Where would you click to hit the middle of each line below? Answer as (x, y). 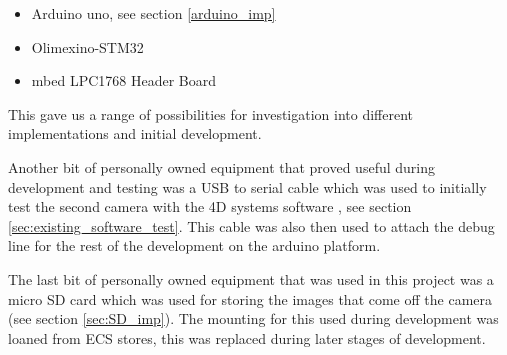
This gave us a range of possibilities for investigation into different (211, 113)
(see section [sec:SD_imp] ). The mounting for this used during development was (253, 318)
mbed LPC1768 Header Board (124, 80)
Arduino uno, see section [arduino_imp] (153, 13)
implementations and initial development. (135, 133)
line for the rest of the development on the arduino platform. (194, 245)
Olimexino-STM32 (87, 46)
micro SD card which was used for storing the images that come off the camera (250, 298)
